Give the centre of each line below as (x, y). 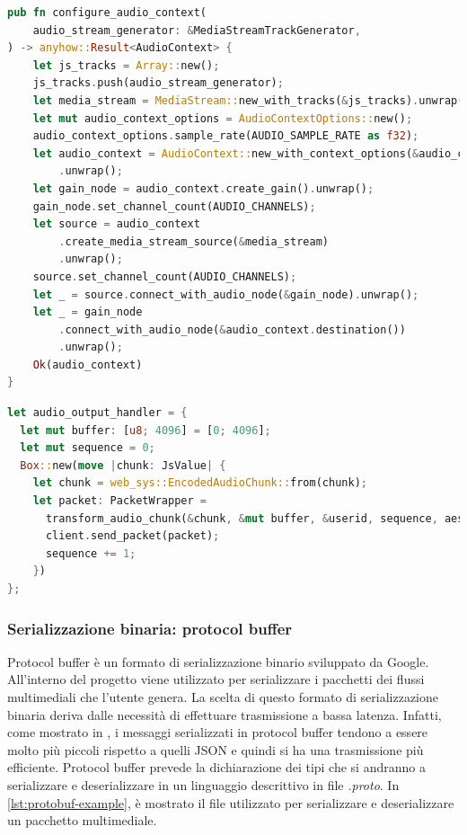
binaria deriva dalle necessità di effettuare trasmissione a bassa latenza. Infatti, (225, 714)
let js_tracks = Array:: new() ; (126, 65)
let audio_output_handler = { (97, 413)
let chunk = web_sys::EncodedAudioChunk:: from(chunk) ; (200, 483)
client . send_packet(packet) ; (132, 536)
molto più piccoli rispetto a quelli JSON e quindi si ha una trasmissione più (216, 749)
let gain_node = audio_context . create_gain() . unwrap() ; (203, 188)
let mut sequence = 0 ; (88, 448)
